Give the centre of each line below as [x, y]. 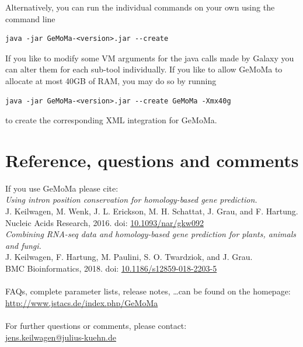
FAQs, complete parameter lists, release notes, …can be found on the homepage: [148, 291]
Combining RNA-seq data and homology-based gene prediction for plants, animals [151, 234]
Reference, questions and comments [152, 160]
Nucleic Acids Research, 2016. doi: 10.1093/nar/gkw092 [105, 222]
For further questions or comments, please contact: [96, 325]
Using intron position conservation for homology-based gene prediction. [131, 199]
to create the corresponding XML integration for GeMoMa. [111, 120]
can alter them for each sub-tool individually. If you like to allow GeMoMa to [144, 69]
